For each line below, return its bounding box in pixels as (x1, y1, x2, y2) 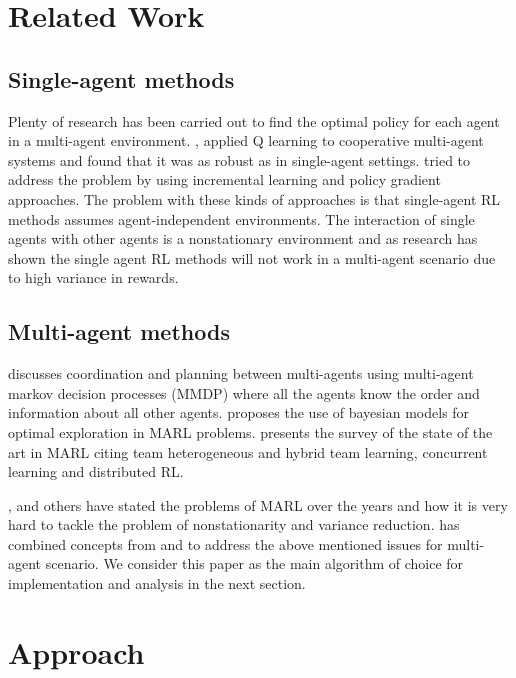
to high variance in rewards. (8, 267, 179, 288)
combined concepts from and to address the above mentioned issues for (8, 533, 443, 554)
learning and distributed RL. (8, 461, 184, 482)
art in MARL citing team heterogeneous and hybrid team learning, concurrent (8, 441, 488, 462)
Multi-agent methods (8, 316, 230, 347)
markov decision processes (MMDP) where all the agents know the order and (8, 382, 480, 403)
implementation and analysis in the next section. (8, 573, 306, 594)
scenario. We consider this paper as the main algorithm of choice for (45, 553, 464, 574)
